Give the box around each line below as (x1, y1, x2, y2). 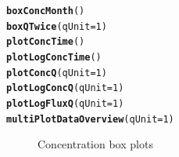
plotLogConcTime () (6, 51, 102, 63)
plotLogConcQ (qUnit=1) (6, 82, 124, 94)
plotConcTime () (6, 36, 85, 48)
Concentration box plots (38, 136, 153, 152)
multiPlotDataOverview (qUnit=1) (6, 113, 174, 125)
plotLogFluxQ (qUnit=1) (6, 97, 124, 109)
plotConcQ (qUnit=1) (6, 67, 107, 78)
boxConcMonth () (6, 5, 85, 16)
